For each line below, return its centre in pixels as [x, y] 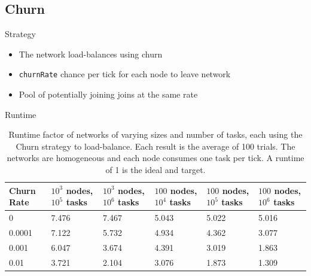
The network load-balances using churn [91, 54]
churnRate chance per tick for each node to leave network [125, 74]
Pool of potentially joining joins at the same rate [108, 94]
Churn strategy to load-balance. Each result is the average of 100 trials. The [155, 146]
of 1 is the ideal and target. [155, 170]
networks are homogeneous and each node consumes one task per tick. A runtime [155, 158]
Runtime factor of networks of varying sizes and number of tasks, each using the [155, 134]
